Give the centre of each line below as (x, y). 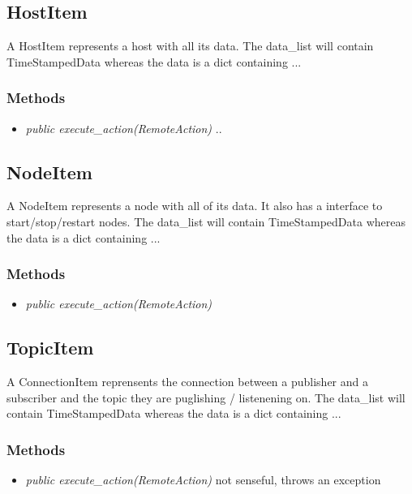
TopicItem (50, 348)
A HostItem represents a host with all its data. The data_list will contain (190, 46)
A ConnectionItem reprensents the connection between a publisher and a (187, 382)
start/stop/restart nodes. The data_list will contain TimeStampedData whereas (206, 221)
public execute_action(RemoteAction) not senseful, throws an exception (203, 480)
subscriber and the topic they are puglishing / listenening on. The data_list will (206, 397)
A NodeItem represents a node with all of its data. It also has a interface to (195, 206)
